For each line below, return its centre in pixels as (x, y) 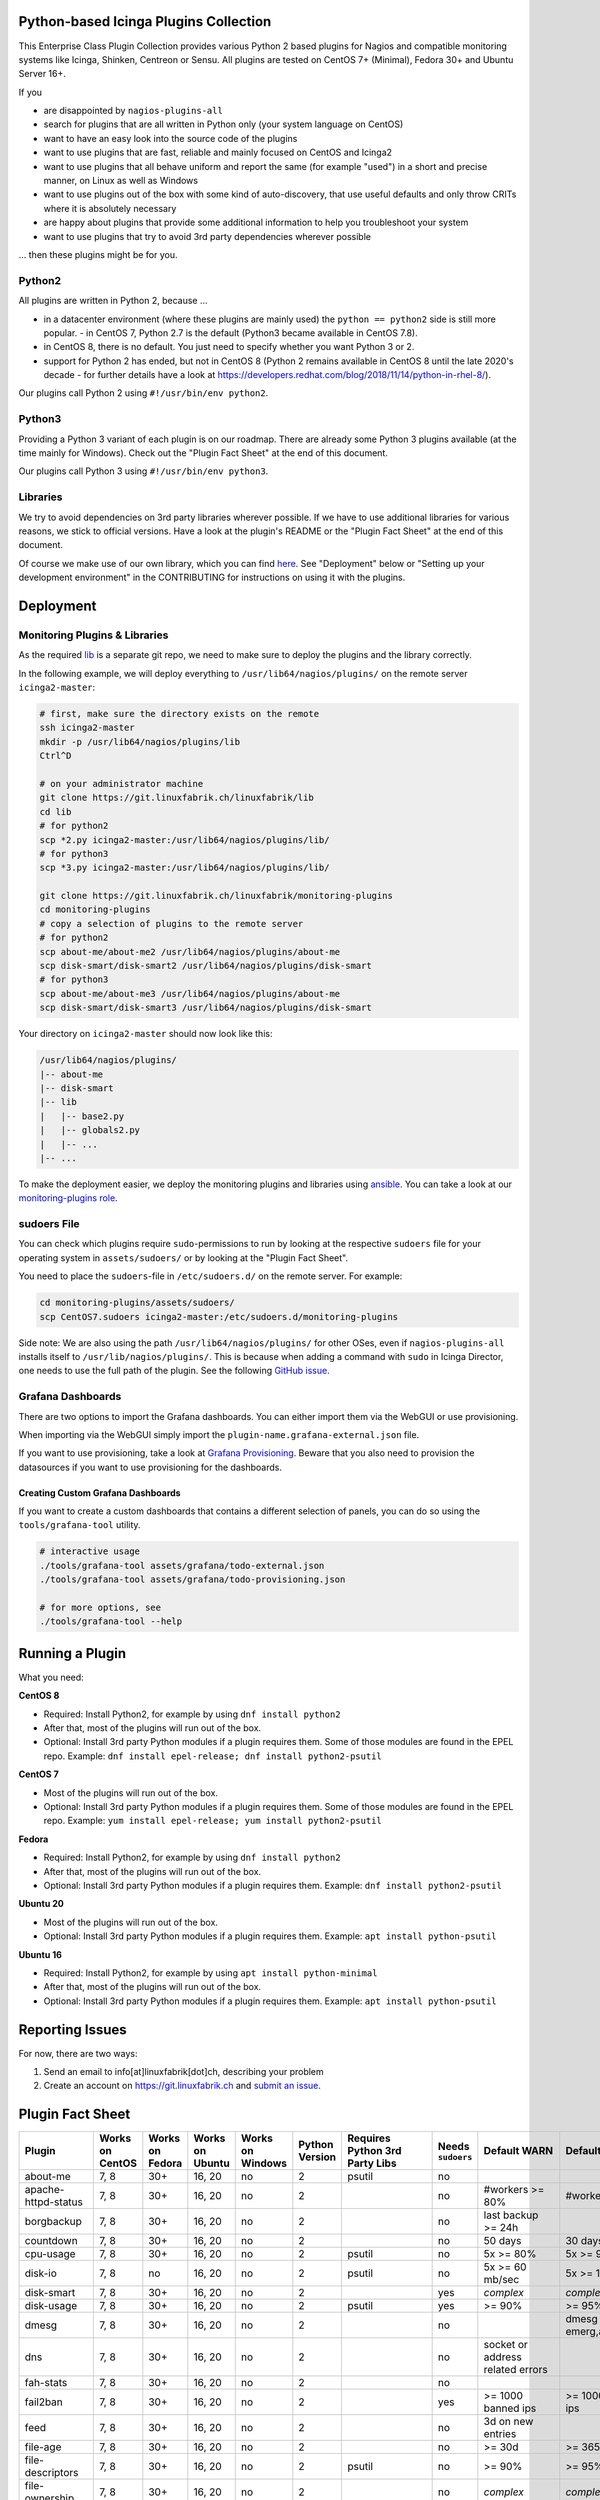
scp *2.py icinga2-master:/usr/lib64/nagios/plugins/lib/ (184, 839)
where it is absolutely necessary (110, 208)
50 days (502, 2241)
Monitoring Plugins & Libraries (93, 635)
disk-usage (51, 2306)
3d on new (508, 2422)
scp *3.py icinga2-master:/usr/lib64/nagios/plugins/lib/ (184, 868)
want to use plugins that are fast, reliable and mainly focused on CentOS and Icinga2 (218, 152)
